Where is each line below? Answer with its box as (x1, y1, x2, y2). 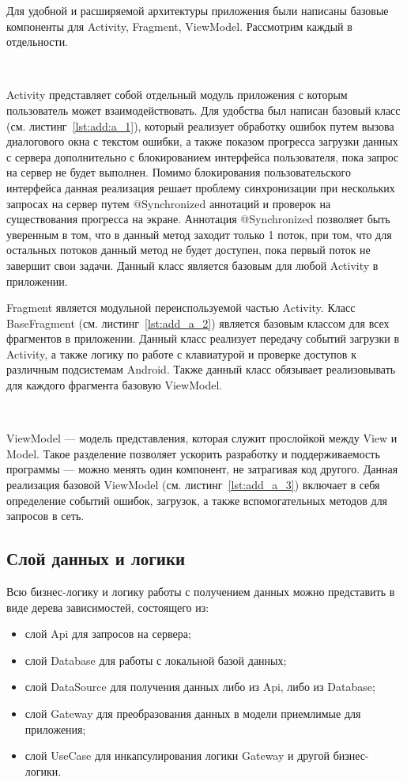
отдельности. (6, 33, 69, 50)
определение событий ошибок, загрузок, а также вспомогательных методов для (6, 492, 388, 508)
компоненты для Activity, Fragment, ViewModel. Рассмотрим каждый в (6, 17, 352, 34)
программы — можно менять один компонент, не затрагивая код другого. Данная (6, 461, 398, 477)
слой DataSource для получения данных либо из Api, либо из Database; (24, 678, 375, 695)
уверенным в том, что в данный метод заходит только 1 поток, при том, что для (6, 226, 392, 242)
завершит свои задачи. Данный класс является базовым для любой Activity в (6, 256, 379, 273)
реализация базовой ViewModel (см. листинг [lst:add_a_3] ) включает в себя (6, 476, 380, 493)
